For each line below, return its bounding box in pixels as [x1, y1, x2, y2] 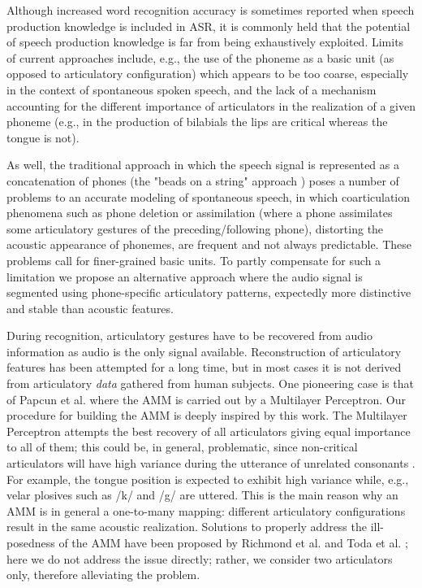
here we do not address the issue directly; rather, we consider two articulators [6, 550, 393, 567]
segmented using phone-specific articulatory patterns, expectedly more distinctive [6, 284, 411, 301]
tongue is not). [6, 128, 80, 146]
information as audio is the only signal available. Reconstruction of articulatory [6, 342, 402, 359]
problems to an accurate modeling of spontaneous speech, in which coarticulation [6, 188, 411, 205]
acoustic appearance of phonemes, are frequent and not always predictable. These [6, 236, 411, 253]
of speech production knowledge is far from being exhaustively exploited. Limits [6, 33, 404, 50]
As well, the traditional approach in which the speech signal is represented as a [6, 156, 399, 173]
